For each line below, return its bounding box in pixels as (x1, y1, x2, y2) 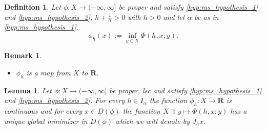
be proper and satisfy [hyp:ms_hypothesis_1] (118, 2, 258, 12)
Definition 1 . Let (4, 2, 61, 12)
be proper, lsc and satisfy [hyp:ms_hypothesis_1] (109, 85, 262, 95)
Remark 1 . (4, 50, 42, 61)
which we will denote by (115, 115, 190, 126)
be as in (194, 11, 219, 22)
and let (163, 11, 185, 22)
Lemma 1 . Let (4, 85, 52, 95)
